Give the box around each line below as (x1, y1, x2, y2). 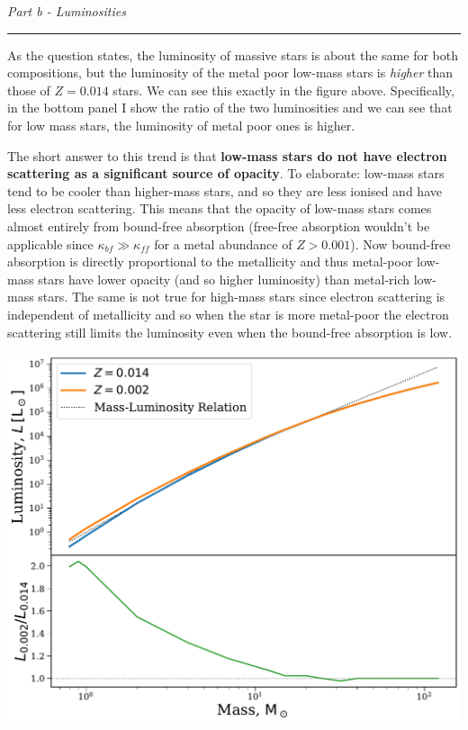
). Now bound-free (350, 234, 451, 253)
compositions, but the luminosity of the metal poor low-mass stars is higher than (7, 63, 454, 82)
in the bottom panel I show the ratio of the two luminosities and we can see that (7, 98, 453, 117)
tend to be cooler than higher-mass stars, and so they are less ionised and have (7, 181, 442, 200)
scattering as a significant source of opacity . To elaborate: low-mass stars (7, 164, 445, 183)
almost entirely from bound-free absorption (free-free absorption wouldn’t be (7, 216, 430, 235)
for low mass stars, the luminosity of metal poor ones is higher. (7, 115, 355, 134)
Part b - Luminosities (7, 2, 126, 20)
